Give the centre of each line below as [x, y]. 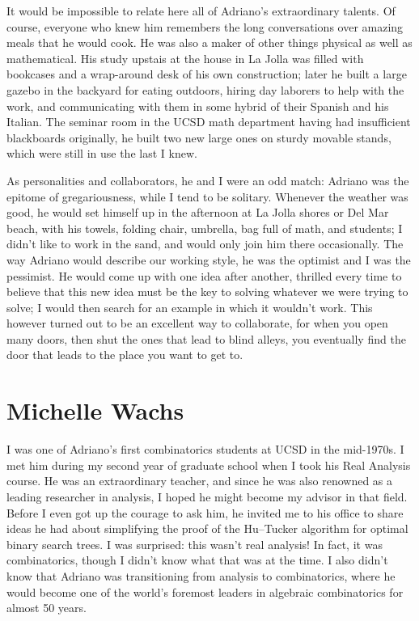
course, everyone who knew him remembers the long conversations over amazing [205, 26]
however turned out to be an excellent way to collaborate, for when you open [197, 323]
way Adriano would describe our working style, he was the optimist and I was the [209, 259]
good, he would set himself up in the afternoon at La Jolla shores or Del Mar [198, 212]
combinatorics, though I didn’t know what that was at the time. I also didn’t [197, 560]
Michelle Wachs [95, 410]
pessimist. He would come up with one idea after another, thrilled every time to [204, 275]
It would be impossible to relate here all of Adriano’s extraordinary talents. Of [201, 11]
